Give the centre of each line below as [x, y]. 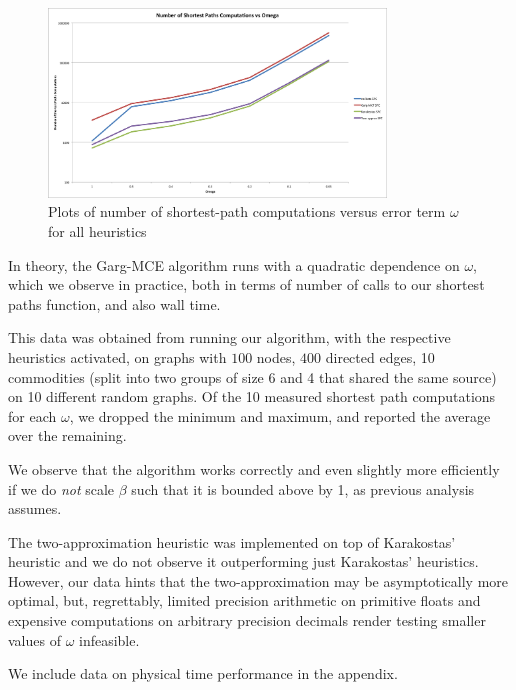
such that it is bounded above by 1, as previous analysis [303, 488]
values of [34, 639]
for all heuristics [97, 230]
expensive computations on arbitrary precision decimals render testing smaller [247, 620]
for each [32, 415]
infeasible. [109, 639]
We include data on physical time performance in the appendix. [203, 673]
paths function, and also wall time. [114, 303]
